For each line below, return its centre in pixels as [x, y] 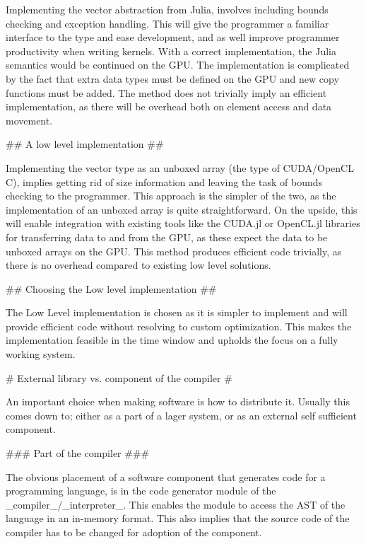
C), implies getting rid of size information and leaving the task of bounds [164, 181]
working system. [41, 354]
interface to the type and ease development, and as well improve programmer [173, 37]
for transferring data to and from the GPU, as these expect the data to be [167, 237]
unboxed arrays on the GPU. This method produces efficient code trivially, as [174, 251]
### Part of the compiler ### [78, 453]
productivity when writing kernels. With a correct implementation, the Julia [171, 51]
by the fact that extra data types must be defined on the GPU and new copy [172, 78]
